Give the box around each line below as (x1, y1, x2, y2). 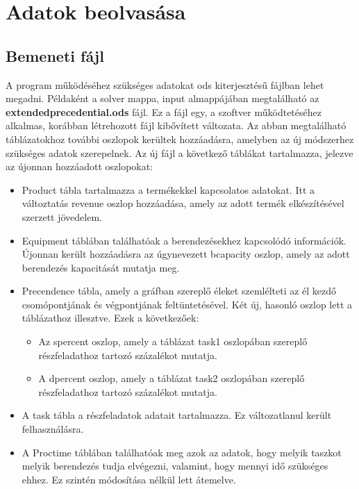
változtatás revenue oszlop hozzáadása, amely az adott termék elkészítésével (22, 196, 344, 210)
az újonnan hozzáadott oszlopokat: (6, 159, 153, 174)
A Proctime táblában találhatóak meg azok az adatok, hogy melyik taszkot (22, 445, 342, 459)
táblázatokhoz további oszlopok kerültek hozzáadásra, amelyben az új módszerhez (6, 131, 354, 146)
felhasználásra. (22, 422, 84, 436)
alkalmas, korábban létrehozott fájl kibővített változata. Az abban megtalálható (6, 118, 347, 133)
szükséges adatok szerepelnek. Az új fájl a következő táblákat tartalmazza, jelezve (6, 145, 353, 160)
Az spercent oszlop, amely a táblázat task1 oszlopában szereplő (38, 334, 308, 349)
